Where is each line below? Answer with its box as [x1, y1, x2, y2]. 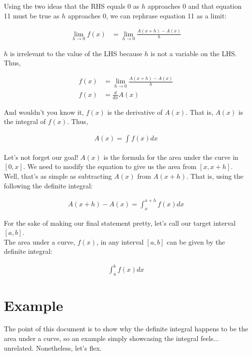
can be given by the [167, 236, 225, 247]
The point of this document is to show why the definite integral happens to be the [4, 324, 248, 334]
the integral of [4, 116, 46, 126]
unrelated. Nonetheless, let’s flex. [4, 342, 102, 353]
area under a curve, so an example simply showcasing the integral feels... [4, 333, 219, 343]
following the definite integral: [4, 180, 93, 190]
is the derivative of [107, 107, 163, 117]
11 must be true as [4, 10, 60, 20]
